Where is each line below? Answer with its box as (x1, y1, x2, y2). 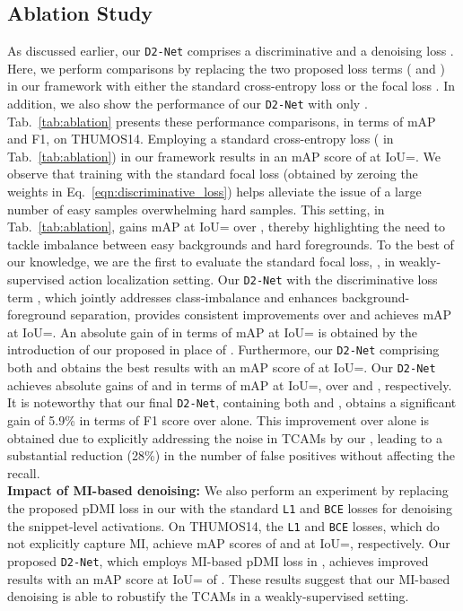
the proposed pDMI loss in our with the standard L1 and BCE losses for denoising (7, 499, 453, 518)
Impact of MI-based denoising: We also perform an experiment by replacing (7, 481, 449, 500)
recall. (7, 463, 40, 482)
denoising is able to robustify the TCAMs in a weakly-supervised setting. (7, 587, 409, 606)
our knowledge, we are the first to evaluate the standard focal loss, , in (7, 252, 396, 271)
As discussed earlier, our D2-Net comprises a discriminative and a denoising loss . (7, 41, 454, 60)
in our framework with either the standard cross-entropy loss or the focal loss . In (7, 76, 455, 95)
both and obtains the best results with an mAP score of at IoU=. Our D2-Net (7, 358, 436, 377)
